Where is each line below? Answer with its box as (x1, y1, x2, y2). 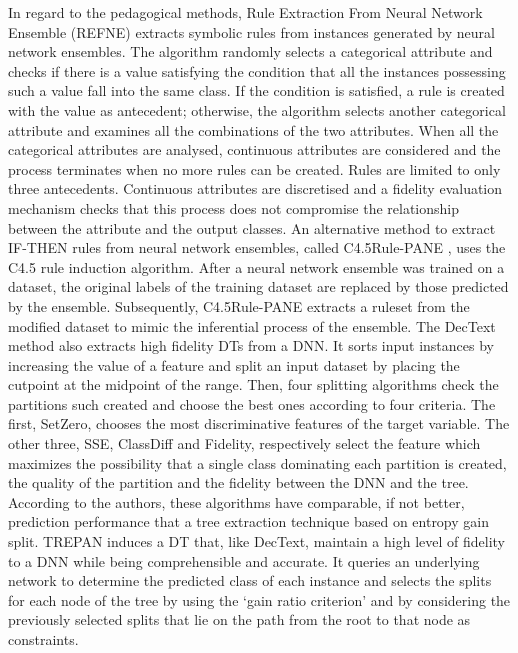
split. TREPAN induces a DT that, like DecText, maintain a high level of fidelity (8, 531, 505, 552)
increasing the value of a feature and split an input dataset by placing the (8, 354, 460, 375)
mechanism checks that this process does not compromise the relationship (8, 197, 460, 218)
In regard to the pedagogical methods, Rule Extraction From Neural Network (8, 2, 483, 22)
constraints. (8, 629, 79, 649)
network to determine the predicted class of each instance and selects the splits (8, 570, 492, 591)
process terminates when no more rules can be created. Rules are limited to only (8, 158, 501, 179)
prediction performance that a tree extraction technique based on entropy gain (8, 511, 489, 532)
